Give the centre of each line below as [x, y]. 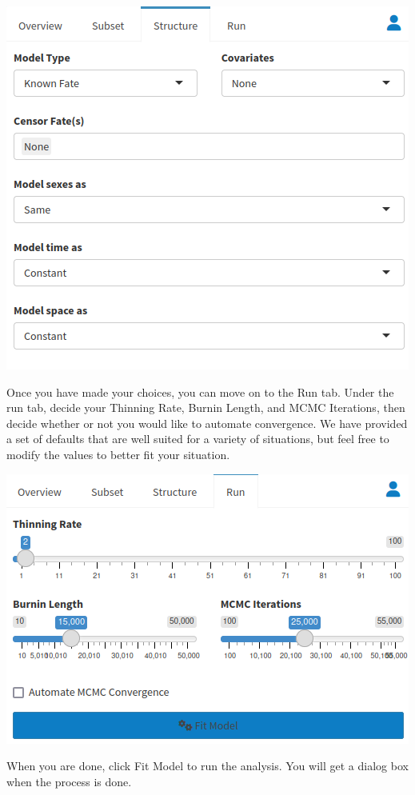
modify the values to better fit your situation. [118, 454]
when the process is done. [69, 781]
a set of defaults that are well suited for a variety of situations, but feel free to [198, 439]
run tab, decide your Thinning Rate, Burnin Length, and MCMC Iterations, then [206, 407]
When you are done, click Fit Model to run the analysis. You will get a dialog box [207, 766]
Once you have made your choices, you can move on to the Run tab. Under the [200, 392]
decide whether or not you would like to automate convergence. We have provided [207, 423]
